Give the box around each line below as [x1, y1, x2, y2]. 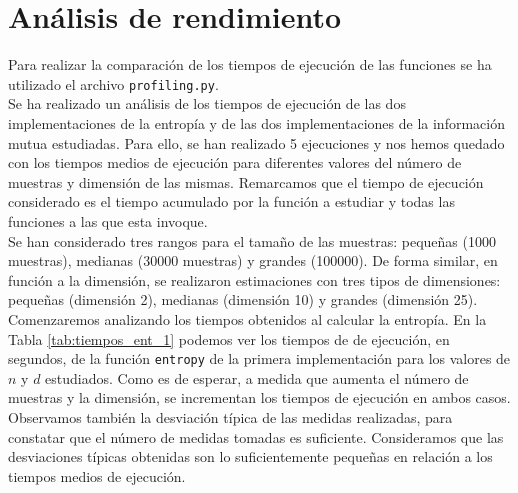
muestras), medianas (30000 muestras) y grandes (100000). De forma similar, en [8, 250, 498, 271]
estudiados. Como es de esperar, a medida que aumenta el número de [45, 367, 469, 388]
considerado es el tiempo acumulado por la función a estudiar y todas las [8, 191, 455, 212]
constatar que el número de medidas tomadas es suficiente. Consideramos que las [8, 426, 504, 447]
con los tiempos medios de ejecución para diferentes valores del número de [8, 152, 462, 173]
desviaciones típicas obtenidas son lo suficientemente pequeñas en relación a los [8, 446, 493, 467]
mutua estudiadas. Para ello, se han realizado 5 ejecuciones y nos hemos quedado [8, 132, 505, 153]
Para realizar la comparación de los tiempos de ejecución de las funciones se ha [8, 54, 492, 75]
